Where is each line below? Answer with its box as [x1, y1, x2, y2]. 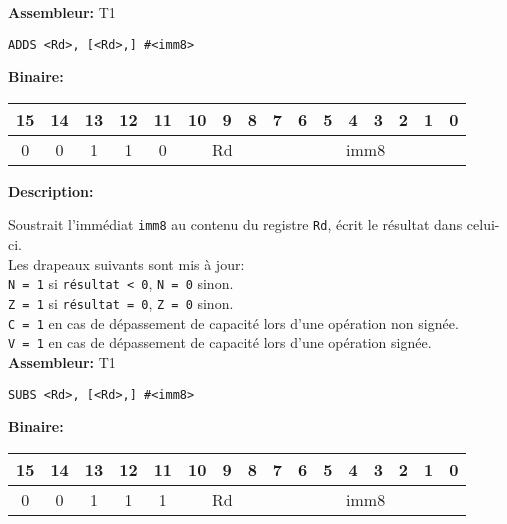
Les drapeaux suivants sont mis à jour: [8, 253, 245, 274]
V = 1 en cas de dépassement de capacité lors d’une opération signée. [8, 332, 432, 353]
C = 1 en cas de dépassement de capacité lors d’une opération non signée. [8, 312, 459, 333]
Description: [8, 180, 94, 201]
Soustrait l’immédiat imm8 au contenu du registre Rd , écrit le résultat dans [8, 214, 463, 235]
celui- [466, 214, 500, 235]
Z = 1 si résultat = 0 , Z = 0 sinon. [8, 292, 234, 313]
